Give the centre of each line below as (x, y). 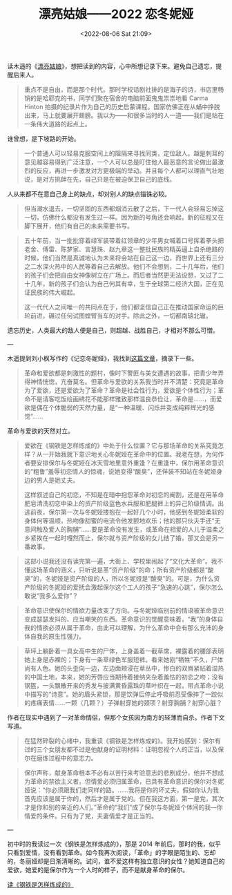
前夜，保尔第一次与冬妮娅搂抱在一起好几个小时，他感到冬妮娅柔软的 (127, 512)
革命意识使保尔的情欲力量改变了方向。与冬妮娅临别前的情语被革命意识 (124, 610)
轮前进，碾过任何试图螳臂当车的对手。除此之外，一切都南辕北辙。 (118, 316)
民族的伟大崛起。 (55, 292)
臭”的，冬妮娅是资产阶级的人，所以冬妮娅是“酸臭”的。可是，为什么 (119, 578)
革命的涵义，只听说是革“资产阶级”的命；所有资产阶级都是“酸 (128, 570)
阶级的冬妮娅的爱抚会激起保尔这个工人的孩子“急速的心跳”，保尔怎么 (127, 587)
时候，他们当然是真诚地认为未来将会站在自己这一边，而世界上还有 (118, 258)
